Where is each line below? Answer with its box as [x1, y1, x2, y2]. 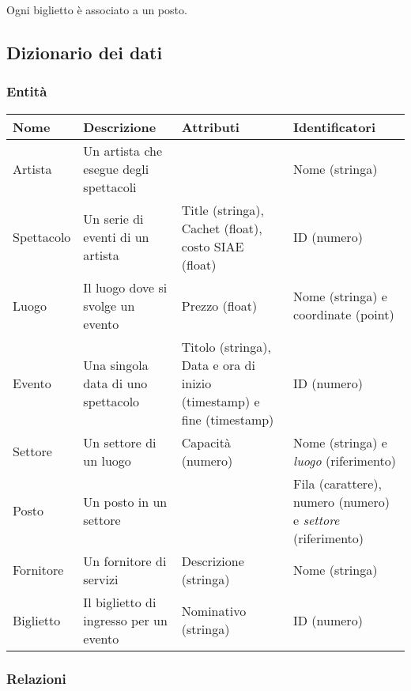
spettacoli [83, 177, 137, 196]
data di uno [83, 373, 148, 392]
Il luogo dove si [83, 278, 168, 296]
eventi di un [83, 228, 149, 247]
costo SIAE [181, 236, 244, 255]
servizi [83, 569, 119, 588]
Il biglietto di [83, 592, 156, 611]
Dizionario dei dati [6, 40, 163, 64]
